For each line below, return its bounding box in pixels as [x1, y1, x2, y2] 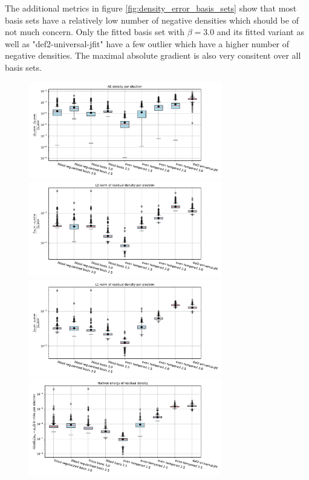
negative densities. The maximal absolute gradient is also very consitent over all [5, 49, 301, 62]
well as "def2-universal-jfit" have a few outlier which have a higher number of [5, 37, 290, 50]
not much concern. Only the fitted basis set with [5, 25, 184, 38]
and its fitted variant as [216, 25, 304, 38]
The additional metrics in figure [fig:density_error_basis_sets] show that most [5, 2, 297, 14]
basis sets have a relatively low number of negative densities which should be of [5, 13, 299, 26]
